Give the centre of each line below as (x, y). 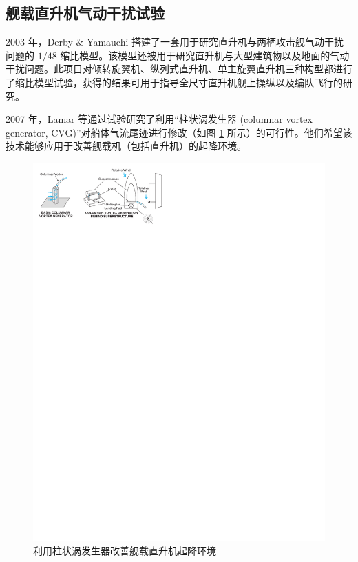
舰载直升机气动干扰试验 (85, 13)
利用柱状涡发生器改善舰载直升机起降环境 (125, 551)
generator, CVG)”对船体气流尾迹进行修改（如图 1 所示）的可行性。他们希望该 (179, 132)
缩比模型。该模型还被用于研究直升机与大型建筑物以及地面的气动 (205, 55)
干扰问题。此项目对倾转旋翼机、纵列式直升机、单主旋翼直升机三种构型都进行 (179, 69)
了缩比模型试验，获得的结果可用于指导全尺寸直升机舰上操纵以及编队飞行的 (174, 82)
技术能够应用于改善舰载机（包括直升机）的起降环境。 (126, 146)
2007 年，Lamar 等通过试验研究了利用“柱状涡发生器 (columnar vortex (159, 119)
